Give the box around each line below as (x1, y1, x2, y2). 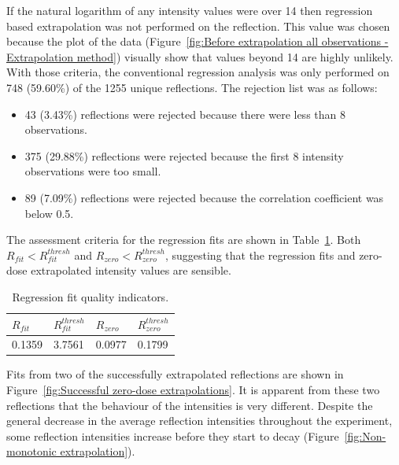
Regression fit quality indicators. (12, 288, 169, 304)
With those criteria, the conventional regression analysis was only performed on (6, 64, 390, 80)
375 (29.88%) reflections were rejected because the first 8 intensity (24, 147, 344, 164)
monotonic (6, 443, 57, 459)
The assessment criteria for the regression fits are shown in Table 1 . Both (6, 231, 361, 248)
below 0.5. (24, 205, 74, 221)
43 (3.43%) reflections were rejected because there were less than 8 (24, 105, 345, 122)
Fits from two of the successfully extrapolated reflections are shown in (6, 366, 344, 382)
